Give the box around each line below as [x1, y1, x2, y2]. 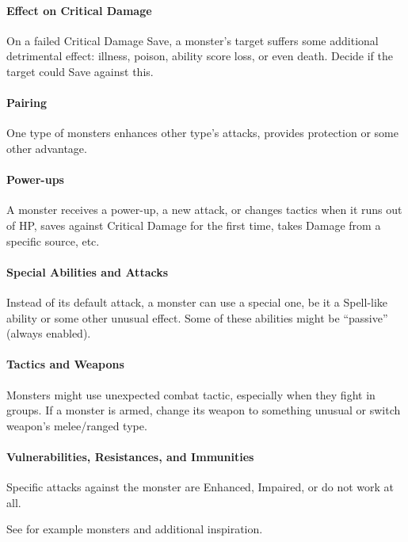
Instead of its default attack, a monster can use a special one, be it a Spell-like [6, 293, 388, 310]
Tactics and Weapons [6, 356, 124, 372]
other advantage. [6, 139, 87, 156]
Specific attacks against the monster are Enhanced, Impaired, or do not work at [6, 479, 395, 495]
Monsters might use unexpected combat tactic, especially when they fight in [6, 386, 376, 403]
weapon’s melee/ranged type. [6, 417, 147, 433]
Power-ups [6, 171, 64, 188]
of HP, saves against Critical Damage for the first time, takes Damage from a [6, 216, 381, 233]
